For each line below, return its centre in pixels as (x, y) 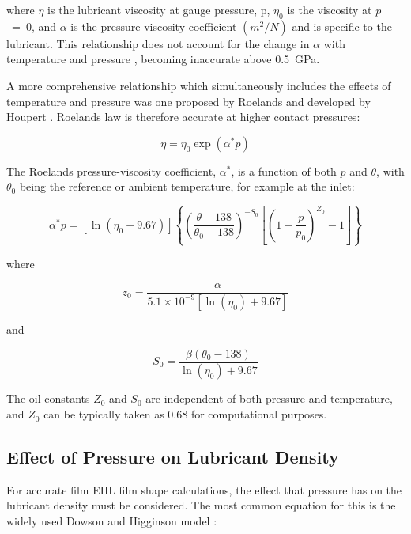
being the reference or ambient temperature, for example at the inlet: (187, 186)
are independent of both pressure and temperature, (269, 398)
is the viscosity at (330, 9)
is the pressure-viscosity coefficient (154, 26)
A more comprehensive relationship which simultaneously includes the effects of (199, 85)
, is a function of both (284, 170)
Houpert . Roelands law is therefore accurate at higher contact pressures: (183, 117)
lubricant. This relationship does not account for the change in (158, 43)
